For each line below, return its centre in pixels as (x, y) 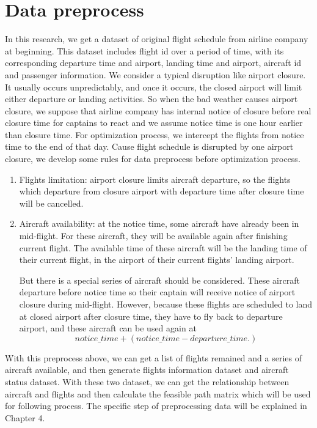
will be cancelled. (51, 203)
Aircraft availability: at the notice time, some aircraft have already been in (159, 223)
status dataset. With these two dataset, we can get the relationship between (147, 381)
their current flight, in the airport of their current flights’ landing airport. (157, 260)
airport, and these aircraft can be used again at (108, 328)
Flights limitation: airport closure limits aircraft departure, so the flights (155, 179)
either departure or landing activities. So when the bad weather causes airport (151, 99)
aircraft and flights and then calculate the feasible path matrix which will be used (158, 393)
